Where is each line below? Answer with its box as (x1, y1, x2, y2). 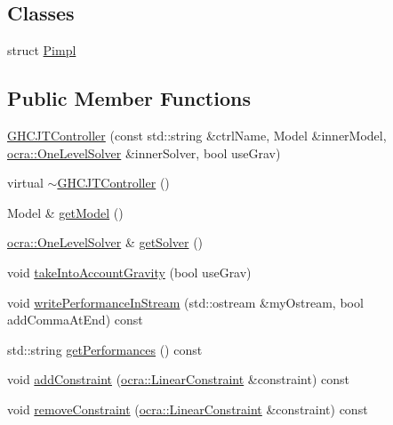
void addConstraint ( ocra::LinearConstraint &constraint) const (7, 370, 349, 389)
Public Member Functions (7, 84, 251, 112)
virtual (7, 173, 44, 192)
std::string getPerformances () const (7, 340, 203, 358)
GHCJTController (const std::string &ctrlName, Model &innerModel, (7, 126, 387, 144)
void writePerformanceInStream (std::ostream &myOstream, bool (7, 293, 364, 311)
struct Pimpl (7, 41, 76, 60)
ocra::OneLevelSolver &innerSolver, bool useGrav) (7, 143, 281, 162)
